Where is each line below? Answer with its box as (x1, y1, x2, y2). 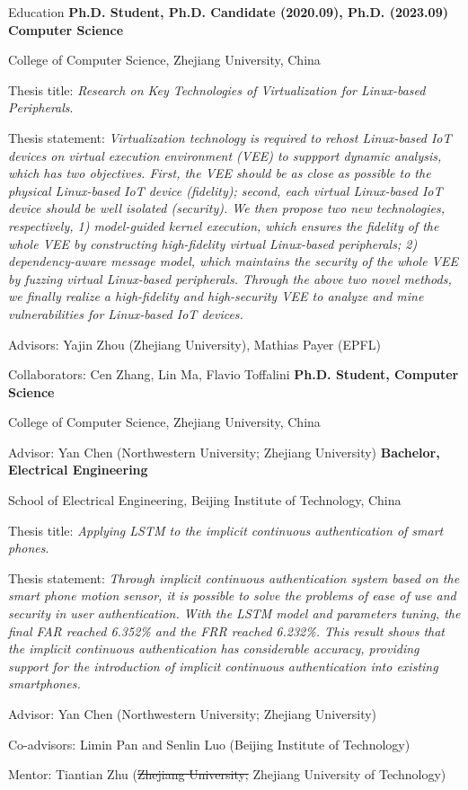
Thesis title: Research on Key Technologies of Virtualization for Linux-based (8, 80, 426, 99)
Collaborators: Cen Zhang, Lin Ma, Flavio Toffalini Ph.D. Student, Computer (8, 365, 459, 384)
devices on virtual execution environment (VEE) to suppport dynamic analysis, (8, 146, 442, 164)
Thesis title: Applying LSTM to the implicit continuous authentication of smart (8, 520, 444, 539)
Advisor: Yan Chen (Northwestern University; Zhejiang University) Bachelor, (8, 442, 440, 461)
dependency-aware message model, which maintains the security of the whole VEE (8, 252, 458, 271)
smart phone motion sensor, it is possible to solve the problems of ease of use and (8, 586, 456, 605)
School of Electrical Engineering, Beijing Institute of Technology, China (8, 491, 402, 510)
